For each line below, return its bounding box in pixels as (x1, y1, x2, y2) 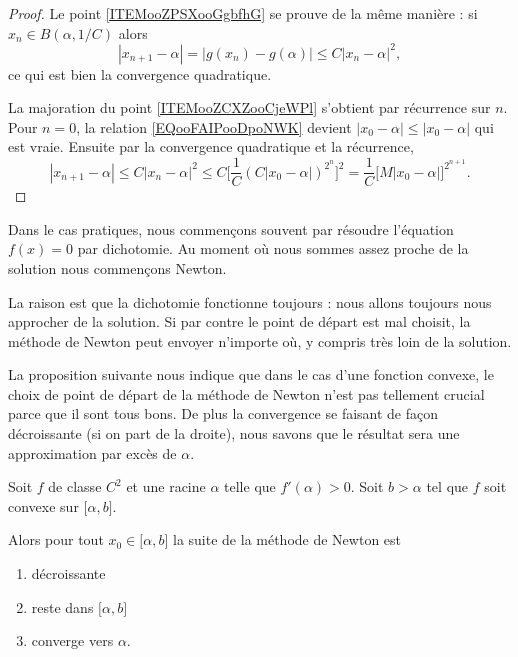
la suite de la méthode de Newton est (173, 529, 402, 550)
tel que (426, 476, 469, 497)
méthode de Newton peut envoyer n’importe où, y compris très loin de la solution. (8, 330, 512, 351)
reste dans (31, 596, 94, 617)
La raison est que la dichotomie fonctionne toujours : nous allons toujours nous (8, 291, 492, 312)
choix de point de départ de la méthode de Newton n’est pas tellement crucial (8, 383, 485, 404)
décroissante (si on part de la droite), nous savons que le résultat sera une (8, 423, 460, 444)
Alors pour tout (8, 529, 104, 550)
